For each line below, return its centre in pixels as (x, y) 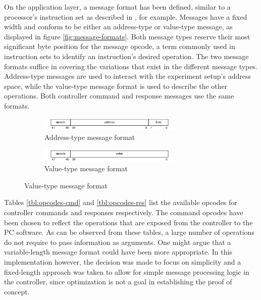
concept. (17, 291)
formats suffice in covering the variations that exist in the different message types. (131, 66)
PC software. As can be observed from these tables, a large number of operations (129, 232)
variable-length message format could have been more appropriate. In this (118, 252)
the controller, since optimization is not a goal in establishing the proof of (118, 282)
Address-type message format (90, 137)
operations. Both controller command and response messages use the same (119, 96)
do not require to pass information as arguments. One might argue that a (118, 242)
